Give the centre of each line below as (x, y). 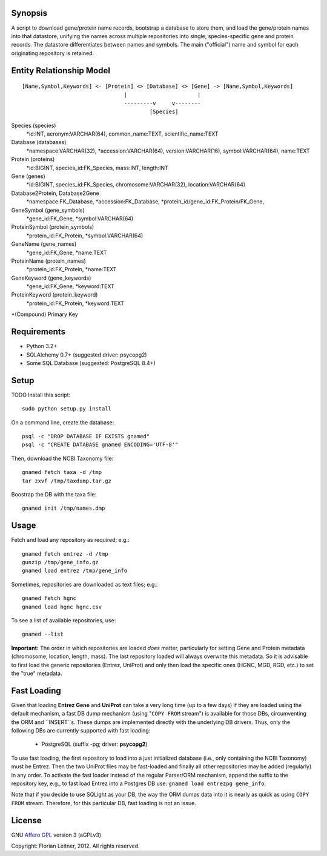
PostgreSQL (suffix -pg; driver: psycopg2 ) (94, 744)
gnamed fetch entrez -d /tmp (65, 554)
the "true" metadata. (37, 673)
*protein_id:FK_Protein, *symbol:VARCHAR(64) (85, 235)
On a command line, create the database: (63, 422)
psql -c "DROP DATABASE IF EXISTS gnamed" (86, 436)
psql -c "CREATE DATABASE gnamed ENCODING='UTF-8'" (100, 445)
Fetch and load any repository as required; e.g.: (70, 540)
